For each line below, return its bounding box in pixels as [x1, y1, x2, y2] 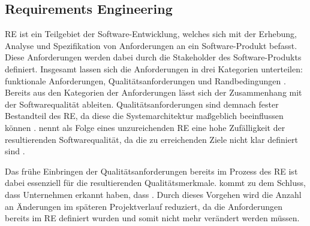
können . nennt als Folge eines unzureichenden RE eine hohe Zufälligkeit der [5, 121, 285, 133]
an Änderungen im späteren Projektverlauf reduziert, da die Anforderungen [5, 200, 283, 212]
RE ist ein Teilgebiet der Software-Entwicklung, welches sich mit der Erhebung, [5, 28, 297, 40]
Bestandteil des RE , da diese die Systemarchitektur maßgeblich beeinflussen [5, 109, 284, 122]
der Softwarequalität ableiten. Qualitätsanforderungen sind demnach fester [5, 97, 279, 110]
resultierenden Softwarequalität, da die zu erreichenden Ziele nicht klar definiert [5, 133, 298, 145]
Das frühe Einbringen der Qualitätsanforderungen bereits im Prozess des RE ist [5, 164, 298, 177]
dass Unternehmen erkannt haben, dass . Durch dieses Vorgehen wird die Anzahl [5, 188, 302, 200]
